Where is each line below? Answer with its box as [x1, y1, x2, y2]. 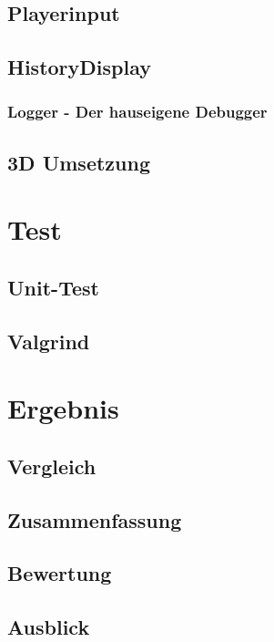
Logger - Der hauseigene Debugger [7, 100, 268, 123]
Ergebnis [7, 389, 119, 427]
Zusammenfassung [7, 505, 182, 533]
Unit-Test [7, 273, 99, 301]
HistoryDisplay [7, 53, 151, 81]
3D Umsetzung [7, 148, 150, 176]
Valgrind [7, 326, 90, 355]
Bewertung [7, 559, 112, 587]
